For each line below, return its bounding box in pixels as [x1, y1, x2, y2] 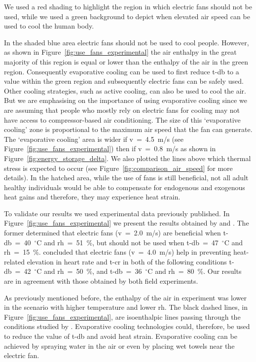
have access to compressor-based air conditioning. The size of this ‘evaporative [4, 114, 241, 125]
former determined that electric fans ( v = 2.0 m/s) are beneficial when [4, 228, 221, 238]
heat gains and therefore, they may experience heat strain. [4, 192, 181, 202]
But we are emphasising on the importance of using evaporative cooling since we [4, 95, 247, 105]
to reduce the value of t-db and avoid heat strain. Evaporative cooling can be [4, 331, 237, 341]
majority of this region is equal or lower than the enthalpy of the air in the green [4, 56, 249, 66]
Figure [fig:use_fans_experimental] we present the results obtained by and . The [4, 218, 249, 228]
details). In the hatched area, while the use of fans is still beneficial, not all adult [4, 172, 249, 183]
